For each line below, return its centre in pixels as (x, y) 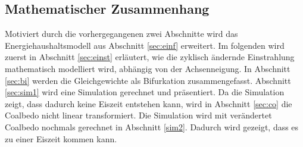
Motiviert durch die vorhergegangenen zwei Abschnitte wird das (121, 34)
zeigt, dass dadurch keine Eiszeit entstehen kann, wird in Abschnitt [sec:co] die (149, 103)
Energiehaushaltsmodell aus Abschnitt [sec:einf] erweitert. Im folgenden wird (145, 45)
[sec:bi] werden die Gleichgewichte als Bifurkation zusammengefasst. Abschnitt (148, 80)
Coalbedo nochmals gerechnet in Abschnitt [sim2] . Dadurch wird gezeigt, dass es (152, 126)
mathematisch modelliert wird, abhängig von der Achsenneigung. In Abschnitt (148, 68)
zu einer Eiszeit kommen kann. (61, 138)
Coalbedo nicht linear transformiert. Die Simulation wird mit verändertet (138, 115)
